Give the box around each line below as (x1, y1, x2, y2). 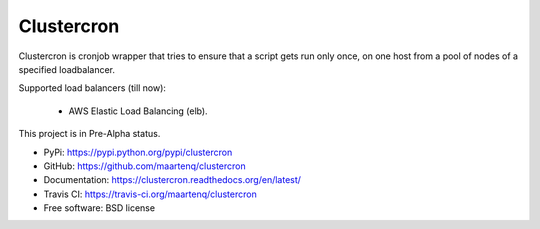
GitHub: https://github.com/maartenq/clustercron (43, 160, 246, 172)
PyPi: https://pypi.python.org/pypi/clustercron (43, 146, 233, 158)
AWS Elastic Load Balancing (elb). (68, 105, 209, 117)
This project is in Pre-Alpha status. (18, 128, 161, 140)
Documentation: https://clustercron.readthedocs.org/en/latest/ (43, 174, 302, 186)
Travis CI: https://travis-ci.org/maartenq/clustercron (43, 188, 257, 200)
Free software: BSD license (43, 202, 155, 214)
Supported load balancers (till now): (18, 82, 167, 94)
